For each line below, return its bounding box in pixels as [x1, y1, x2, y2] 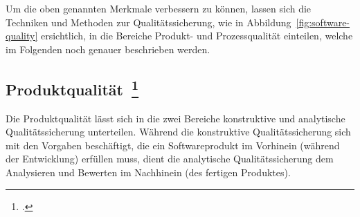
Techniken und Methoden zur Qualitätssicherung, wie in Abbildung [6, 15, 291, 29]
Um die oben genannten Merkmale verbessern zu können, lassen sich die [6, 1, 312, 15]
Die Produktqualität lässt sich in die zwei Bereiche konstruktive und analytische [6, 111, 345, 125]
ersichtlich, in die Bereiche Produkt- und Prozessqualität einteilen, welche [40, 28, 353, 43]
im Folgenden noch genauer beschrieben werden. [6, 41, 210, 56]
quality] [6, 28, 38, 43]
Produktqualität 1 [6, 75, 139, 100]
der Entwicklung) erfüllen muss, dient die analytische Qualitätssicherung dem [6, 151, 334, 166]
